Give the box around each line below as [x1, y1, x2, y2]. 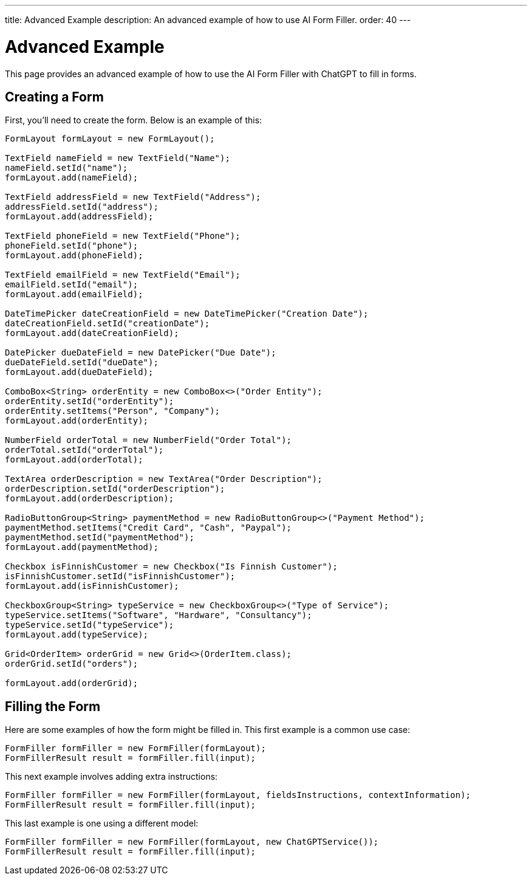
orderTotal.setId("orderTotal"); [5, 445, 164, 455]
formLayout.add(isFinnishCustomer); [5, 581, 179, 591]
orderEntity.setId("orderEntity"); [5, 396, 174, 407]
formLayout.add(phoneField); [5, 250, 143, 261]
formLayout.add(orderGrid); [5, 678, 138, 689]
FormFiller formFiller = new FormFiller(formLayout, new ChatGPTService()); [5, 837, 379, 847]
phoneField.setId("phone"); [5, 241, 138, 251]
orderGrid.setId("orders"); [5, 659, 138, 669]
